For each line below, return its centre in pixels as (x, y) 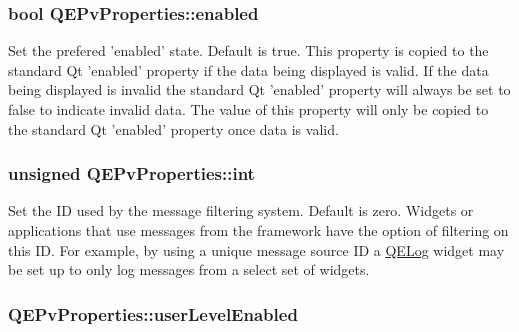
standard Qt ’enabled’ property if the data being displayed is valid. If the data (248, 69)
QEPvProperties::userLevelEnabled (153, 313)
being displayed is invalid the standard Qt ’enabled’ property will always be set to (259, 89)
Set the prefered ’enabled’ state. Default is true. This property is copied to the (248, 50)
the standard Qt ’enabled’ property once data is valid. (173, 128)
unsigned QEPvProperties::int (131, 173)
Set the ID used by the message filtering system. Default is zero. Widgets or (241, 210)
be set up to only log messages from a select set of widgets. (189, 269)
